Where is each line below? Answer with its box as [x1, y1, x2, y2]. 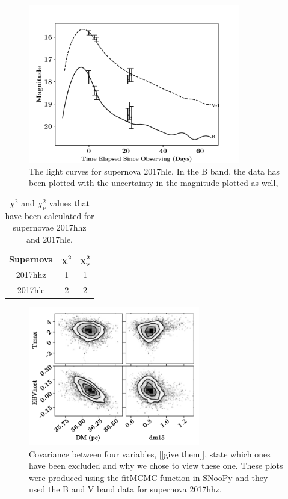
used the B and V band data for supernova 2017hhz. [29, 483, 222, 495]
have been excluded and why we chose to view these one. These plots [29, 459, 283, 472]
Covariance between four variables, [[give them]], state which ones [29, 447, 271, 460]
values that [49, 196, 90, 209]
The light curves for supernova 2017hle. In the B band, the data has [29, 164, 280, 177]
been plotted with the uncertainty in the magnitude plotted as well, [29, 176, 278, 189]
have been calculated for [5, 209, 94, 222]
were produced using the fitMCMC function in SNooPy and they [29, 471, 268, 483]
